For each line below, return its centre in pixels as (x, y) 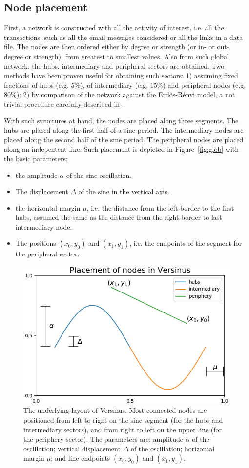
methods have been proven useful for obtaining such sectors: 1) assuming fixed (121, 75)
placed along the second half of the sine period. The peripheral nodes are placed (124, 139)
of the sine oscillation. (99, 175)
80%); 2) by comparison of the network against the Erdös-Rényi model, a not (120, 94)
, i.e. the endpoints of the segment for (186, 243)
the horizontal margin (48, 207)
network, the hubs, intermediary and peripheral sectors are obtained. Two (114, 66)
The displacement (42, 191)
